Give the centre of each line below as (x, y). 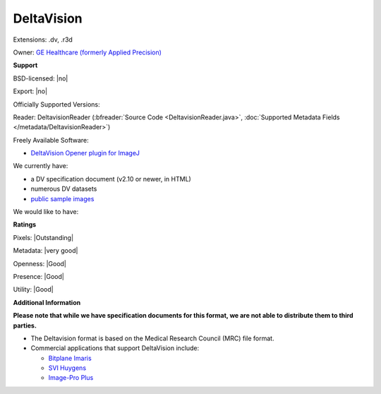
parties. (25, 326)
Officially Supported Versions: (56, 104)
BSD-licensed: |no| (41, 78)
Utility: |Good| (33, 289)
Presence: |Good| (39, 276)
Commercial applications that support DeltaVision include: (115, 348)
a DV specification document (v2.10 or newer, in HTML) (111, 179)
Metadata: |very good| (46, 251)
